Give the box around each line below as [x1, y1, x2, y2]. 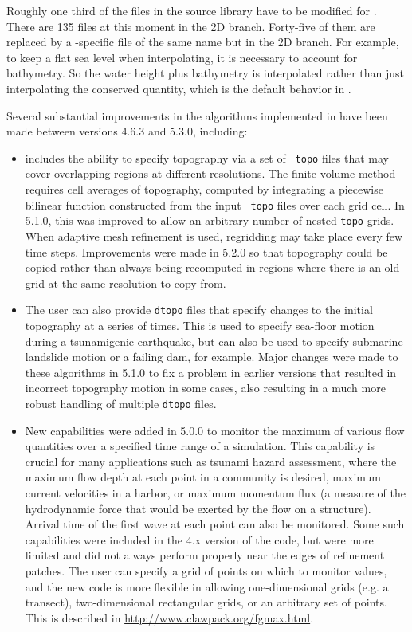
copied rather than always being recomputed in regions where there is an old [25, 259, 400, 276]
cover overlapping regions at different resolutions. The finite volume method [25, 165, 396, 182]
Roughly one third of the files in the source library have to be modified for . [6, 2, 377, 18]
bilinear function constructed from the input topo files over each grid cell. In [25, 196, 405, 213]
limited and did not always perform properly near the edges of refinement [25, 547, 385, 563]
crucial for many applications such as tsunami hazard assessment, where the [25, 453, 397, 469]
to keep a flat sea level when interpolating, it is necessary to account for [6, 49, 358, 65]
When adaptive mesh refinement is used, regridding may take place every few [25, 227, 403, 244]
